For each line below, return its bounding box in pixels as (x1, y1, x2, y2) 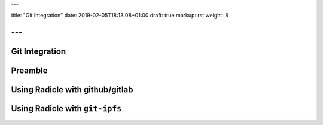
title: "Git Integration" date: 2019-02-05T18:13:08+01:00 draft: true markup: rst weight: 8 (11, 12, 228, 19)
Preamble (11, 66, 48, 76)
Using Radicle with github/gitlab (11, 84, 133, 95)
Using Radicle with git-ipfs (11, 103, 122, 114)
